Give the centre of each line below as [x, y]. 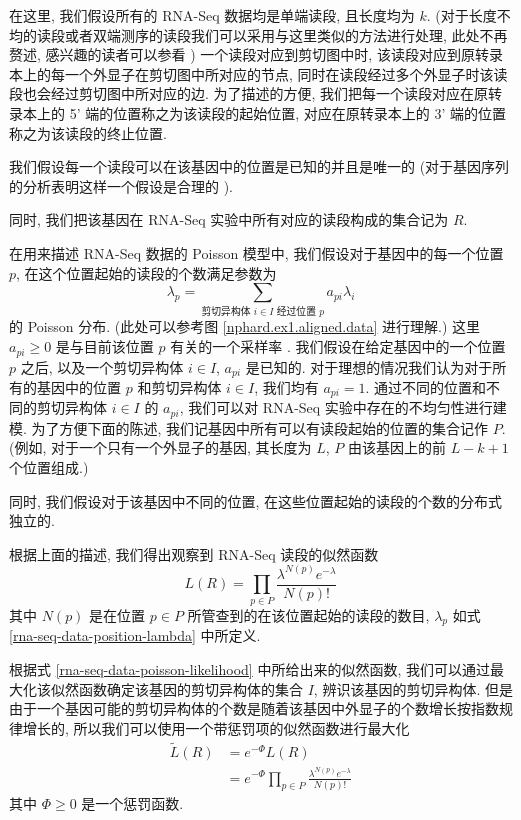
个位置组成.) [49, 467]
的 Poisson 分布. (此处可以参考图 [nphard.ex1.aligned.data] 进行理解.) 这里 [245, 326]
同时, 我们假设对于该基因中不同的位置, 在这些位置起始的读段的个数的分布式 [256, 500]
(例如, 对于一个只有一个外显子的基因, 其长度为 [160, 447]
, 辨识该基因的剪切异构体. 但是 [413, 688]
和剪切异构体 [179, 386]
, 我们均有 [286, 386]
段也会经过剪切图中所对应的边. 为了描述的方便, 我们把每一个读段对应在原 [249, 93]
